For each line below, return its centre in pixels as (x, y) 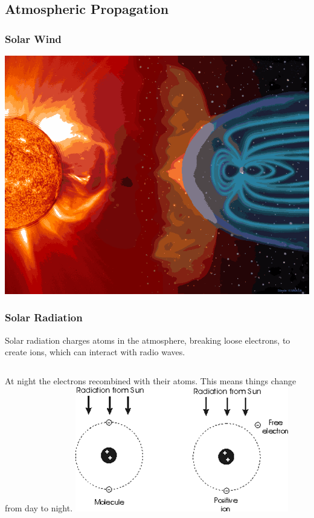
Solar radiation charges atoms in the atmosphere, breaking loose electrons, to (148, 340)
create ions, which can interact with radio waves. (95, 352)
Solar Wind (33, 38)
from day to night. (39, 508)
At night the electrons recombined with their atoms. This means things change (151, 380)
